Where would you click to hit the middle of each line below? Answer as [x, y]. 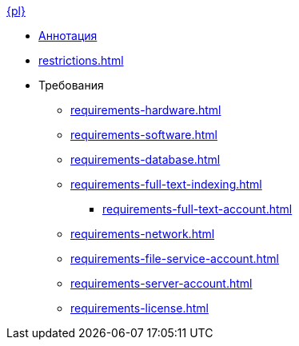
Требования [71, 85]
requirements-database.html [146, 159]
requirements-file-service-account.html [175, 259]
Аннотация [68, 36]
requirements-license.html [140, 308]
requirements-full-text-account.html [197, 209]
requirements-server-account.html [161, 283]
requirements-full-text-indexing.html [166, 184]
